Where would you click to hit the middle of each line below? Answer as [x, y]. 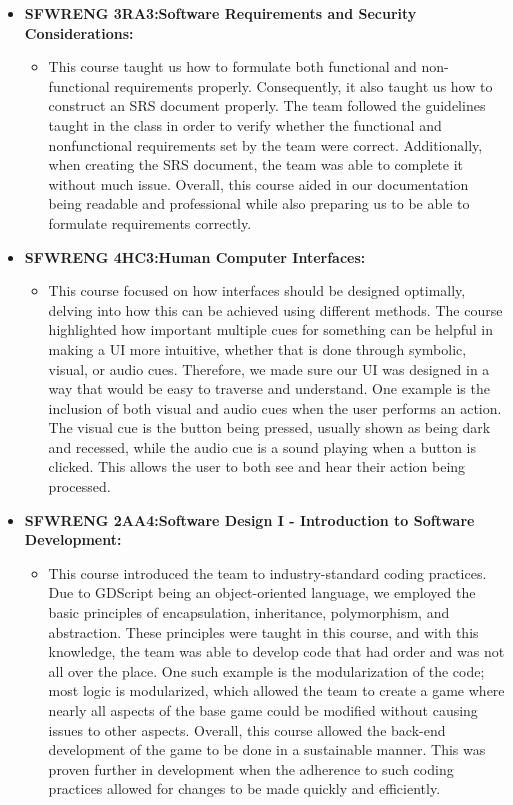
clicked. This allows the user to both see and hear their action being [257, 466]
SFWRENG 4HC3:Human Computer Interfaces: [195, 256]
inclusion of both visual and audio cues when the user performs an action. [275, 407]
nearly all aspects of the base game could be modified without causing [263, 710]
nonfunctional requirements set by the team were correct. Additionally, [265, 144]
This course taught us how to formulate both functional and [232, 66]
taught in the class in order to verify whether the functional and [245, 124]
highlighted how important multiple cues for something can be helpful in [270, 329]
